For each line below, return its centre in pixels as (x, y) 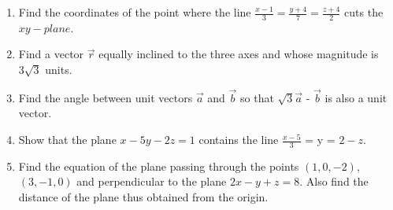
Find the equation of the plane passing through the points (159, 166)
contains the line (239, 140)
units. (59, 70)
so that (257, 97)
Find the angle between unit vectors (106, 97)
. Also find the (334, 181)
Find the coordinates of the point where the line (135, 12)
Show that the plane (67, 140)
